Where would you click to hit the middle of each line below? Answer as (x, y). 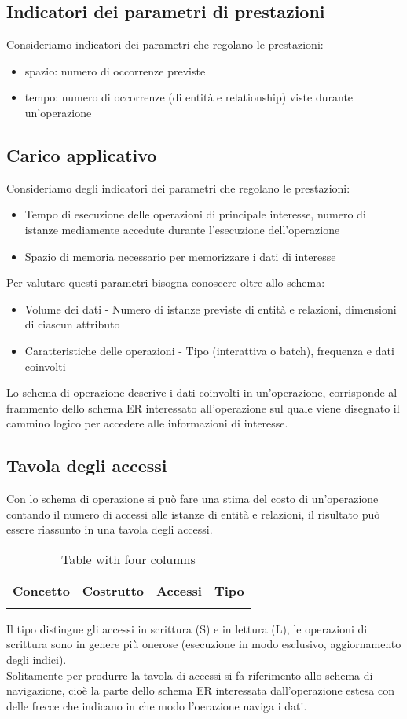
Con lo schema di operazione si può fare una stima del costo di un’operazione (192, 499)
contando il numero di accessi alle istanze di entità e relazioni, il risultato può (193, 514)
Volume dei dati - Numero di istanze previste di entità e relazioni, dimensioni (211, 308)
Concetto (41, 590)
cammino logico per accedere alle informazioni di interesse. (147, 423)
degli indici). (37, 660)
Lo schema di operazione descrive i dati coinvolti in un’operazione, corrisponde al (202, 393)
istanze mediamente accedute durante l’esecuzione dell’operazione (182, 229)
